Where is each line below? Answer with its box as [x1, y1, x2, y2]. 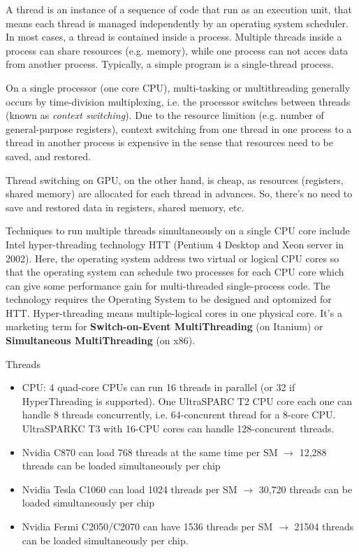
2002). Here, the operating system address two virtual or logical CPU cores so [6, 250, 339, 265]
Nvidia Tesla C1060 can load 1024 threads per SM [22, 481, 237, 496]
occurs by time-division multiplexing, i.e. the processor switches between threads [6, 94, 351, 108]
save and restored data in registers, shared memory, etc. [6, 199, 244, 214]
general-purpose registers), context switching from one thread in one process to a [6, 121, 352, 136]
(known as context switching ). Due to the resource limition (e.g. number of [6, 108, 324, 122]
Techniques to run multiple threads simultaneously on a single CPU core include [6, 223, 350, 238]
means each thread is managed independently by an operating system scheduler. [6, 15, 349, 30]
